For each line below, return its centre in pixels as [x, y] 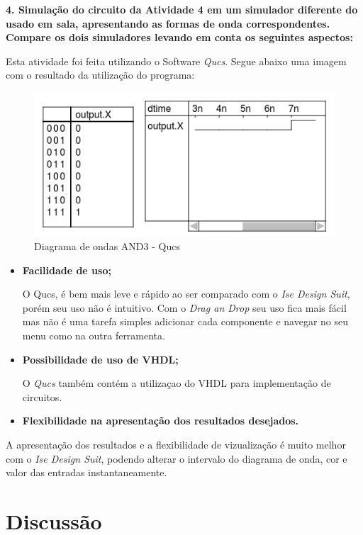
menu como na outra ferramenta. [94, 336]
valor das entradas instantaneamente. [86, 472]
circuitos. [42, 396]
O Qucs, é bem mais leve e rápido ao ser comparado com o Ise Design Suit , [186, 294]
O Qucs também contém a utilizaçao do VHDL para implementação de [177, 383]
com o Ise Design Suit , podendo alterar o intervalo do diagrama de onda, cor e [177, 458]
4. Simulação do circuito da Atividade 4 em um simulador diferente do [182, 9]
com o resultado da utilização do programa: [100, 75]
